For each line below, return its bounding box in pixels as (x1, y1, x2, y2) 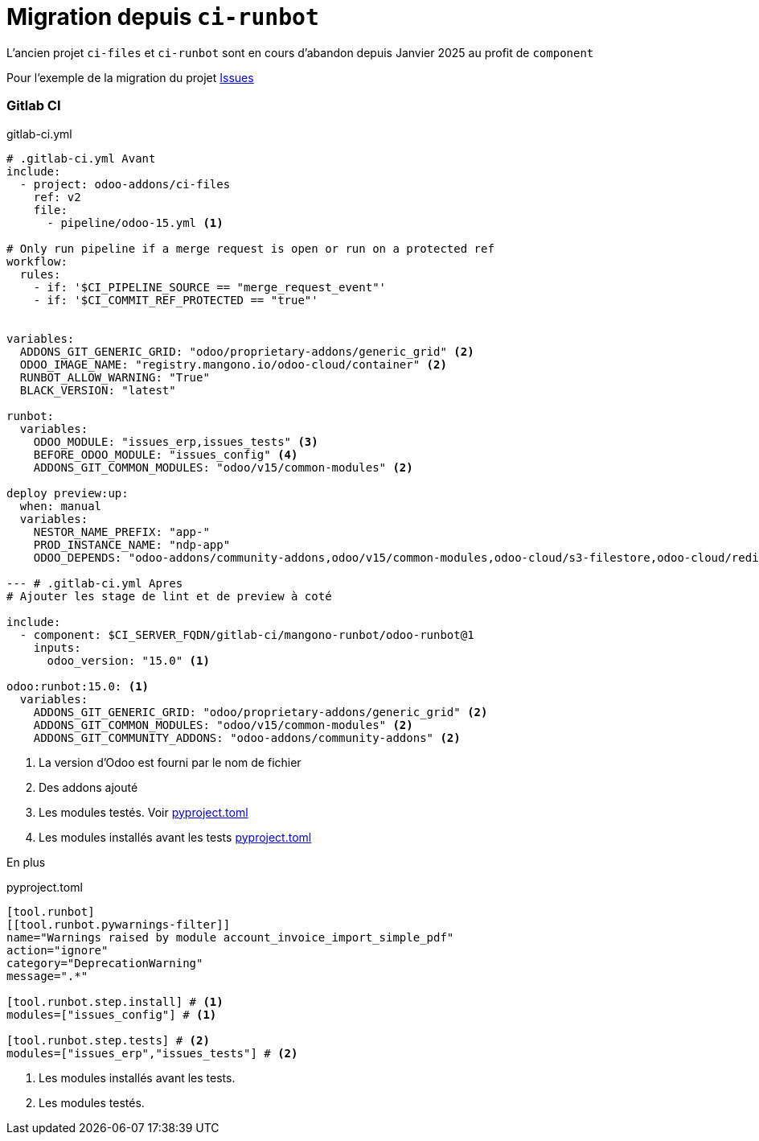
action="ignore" (6, 943, 109, 957)
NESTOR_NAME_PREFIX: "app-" (33, 525, 210, 538)
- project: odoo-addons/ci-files (19, 177, 231, 191)
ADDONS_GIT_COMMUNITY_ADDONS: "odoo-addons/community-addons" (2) (33, 731, 461, 744)
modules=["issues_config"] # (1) (6, 1007, 217, 1021)
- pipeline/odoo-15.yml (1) (47, 216, 224, 229)
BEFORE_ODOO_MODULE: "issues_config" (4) (33, 447, 298, 461)
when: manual (19, 499, 102, 513)
